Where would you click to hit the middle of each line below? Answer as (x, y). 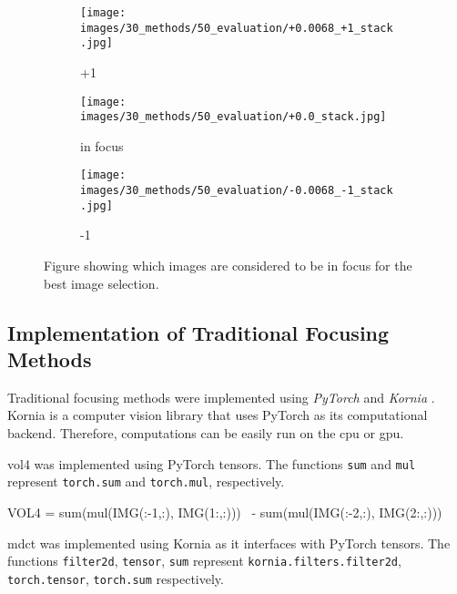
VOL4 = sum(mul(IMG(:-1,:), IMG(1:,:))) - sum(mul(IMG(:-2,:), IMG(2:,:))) (225, 512)
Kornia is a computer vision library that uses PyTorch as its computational (218, 415)
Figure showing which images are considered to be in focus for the (228, 266)
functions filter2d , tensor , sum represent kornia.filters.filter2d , (204, 561)
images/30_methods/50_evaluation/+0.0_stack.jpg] (234, 117)
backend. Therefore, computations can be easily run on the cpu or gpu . (206, 433)
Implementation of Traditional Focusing (198, 332)
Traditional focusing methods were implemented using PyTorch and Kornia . (221, 397)
